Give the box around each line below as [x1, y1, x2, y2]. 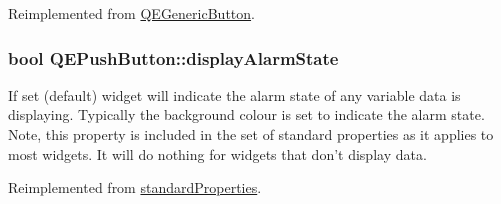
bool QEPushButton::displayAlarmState [8, 45, 339, 70]
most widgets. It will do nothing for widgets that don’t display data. [8, 143, 427, 164]
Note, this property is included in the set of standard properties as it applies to [8, 124, 494, 144]
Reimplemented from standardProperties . [8, 177, 262, 198]
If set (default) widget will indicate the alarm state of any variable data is [8, 84, 461, 105]
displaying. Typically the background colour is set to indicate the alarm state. [8, 104, 485, 125]
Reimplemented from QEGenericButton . [8, 3, 255, 23]
